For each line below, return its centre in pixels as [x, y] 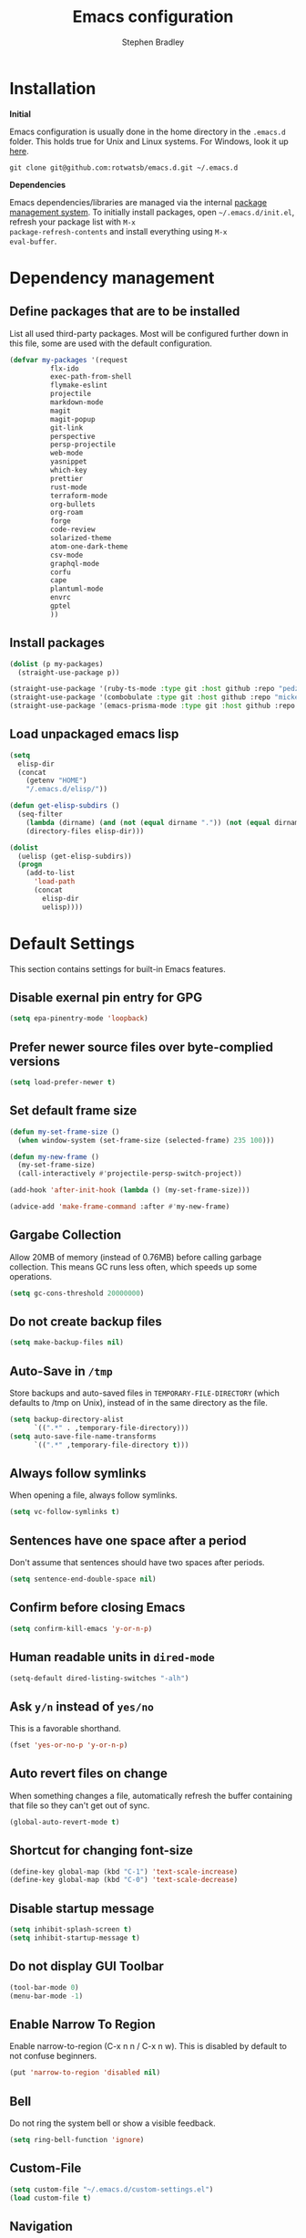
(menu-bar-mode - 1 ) [46, 1996]
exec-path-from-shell [91, 377]
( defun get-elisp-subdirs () [65, 806]
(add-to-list [51, 873]
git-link [66, 428]
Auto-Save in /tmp [61, 1371]
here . [19, 151]
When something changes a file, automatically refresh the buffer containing [151, 1795]
